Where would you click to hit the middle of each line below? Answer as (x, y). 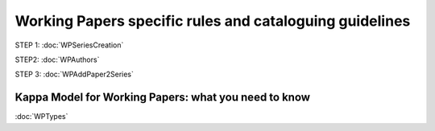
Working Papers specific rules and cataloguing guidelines (213, 21)
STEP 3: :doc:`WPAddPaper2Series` (75, 74)
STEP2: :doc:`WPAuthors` (57, 59)
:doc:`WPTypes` (41, 117)
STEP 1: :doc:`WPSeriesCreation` (69, 45)
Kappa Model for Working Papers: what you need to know (162, 98)
